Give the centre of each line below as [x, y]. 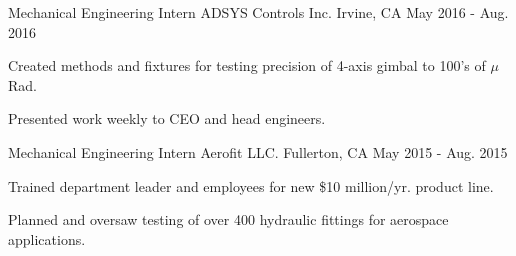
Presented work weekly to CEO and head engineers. [167, 118]
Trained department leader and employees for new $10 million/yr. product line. [251, 185]
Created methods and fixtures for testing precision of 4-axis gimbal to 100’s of [247, 65]
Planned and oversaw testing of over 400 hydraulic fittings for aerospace [228, 219]
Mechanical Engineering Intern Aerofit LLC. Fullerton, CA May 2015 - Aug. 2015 [258, 151]
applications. [47, 238]
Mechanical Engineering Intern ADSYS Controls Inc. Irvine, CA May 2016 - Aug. [258, 12]
